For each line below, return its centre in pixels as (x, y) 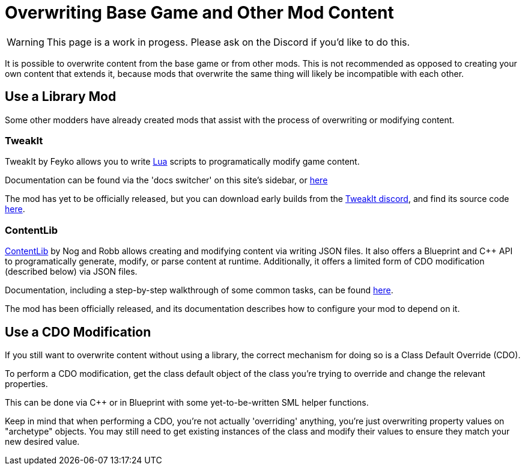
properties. (26, 383)
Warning (26, 42)
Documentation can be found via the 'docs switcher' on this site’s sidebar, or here (166, 180)
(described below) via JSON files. (71, 272)
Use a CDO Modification (78, 332)
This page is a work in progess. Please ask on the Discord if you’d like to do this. (228, 42)
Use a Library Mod (61, 97)
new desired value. (42, 441)
